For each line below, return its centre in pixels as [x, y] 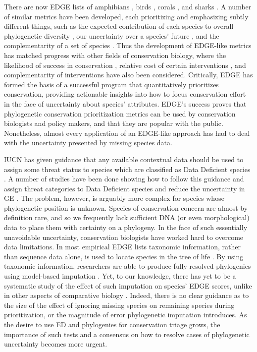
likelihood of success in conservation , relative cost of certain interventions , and [125, 65]
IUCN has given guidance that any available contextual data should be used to [124, 159]
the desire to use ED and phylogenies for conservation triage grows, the [112, 324]
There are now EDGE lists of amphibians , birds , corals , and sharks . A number [128, 6]
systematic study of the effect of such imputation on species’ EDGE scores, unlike [128, 285]
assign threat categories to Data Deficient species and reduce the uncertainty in [125, 188]
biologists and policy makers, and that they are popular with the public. [114, 123]
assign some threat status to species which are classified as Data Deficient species [127, 169]
